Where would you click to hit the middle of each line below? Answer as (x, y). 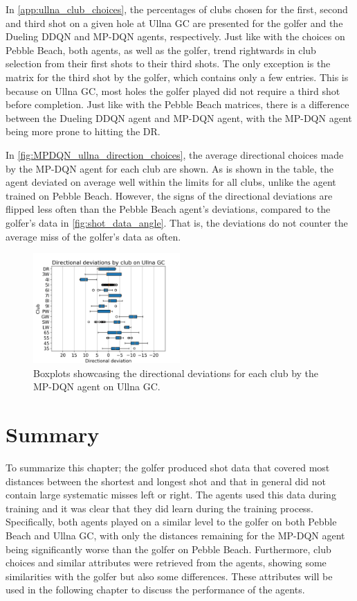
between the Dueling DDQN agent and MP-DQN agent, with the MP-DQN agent (179, 117)
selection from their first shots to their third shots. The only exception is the (168, 63)
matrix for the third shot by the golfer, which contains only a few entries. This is (177, 77)
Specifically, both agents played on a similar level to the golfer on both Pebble (171, 522)
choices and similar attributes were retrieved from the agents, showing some (166, 563)
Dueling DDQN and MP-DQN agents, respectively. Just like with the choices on (175, 36)
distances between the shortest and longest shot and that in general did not (166, 481)
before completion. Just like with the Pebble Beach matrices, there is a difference (177, 104)
